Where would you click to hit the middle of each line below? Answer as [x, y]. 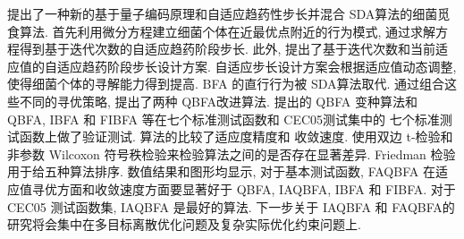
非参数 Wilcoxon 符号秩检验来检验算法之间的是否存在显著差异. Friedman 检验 [232, 154]
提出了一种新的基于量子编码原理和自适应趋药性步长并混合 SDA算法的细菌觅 [229, 13]
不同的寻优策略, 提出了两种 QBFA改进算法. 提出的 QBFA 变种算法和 [218, 101]
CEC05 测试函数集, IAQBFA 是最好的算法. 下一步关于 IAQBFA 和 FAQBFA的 [231, 206]
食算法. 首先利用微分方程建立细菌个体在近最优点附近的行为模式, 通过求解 [222, 31]
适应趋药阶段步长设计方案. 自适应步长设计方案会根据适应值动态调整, [257, 66]
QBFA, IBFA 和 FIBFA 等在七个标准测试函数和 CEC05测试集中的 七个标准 [224, 119]
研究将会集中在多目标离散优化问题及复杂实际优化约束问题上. [184, 224]
